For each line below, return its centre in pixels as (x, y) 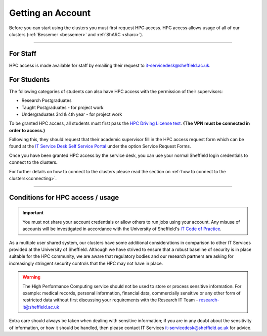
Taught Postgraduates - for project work (63, 107)
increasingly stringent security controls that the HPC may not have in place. (86, 263)
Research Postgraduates (46, 100)
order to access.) (27, 130)
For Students (29, 79)
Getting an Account (50, 13)
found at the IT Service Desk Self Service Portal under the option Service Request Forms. (100, 146)
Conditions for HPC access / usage (64, 197)
